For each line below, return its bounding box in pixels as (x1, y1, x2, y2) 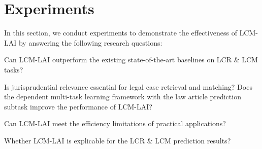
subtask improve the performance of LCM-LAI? (4, 101, 152, 111)
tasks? (4, 64, 23, 74)
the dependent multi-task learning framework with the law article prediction (4, 91, 241, 102)
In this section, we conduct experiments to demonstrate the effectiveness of (4, 27, 237, 38)
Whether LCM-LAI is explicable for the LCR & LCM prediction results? (4, 135, 231, 145)
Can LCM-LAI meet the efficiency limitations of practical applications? (4, 118, 226, 129)
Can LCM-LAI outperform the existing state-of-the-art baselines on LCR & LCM (4, 54, 258, 65)
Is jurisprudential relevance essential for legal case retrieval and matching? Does (4, 81, 252, 92)
